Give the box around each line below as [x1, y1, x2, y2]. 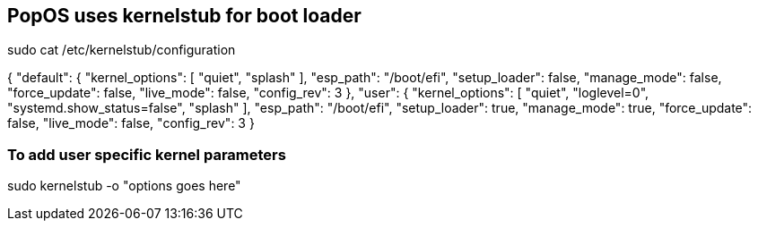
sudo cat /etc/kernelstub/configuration [7, 42, 236, 58]
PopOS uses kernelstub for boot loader [7, 4, 362, 27]
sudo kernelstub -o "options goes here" [7, 178, 241, 194]
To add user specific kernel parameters [7, 145, 286, 164]
